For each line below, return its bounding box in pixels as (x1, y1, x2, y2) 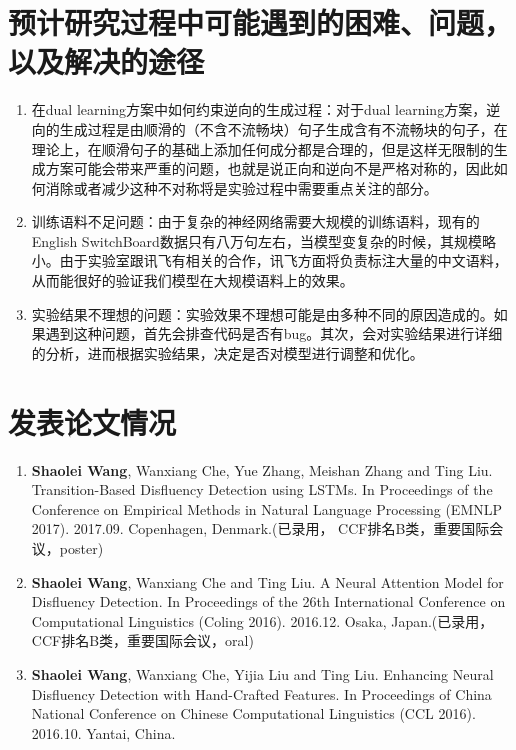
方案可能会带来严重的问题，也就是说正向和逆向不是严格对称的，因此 (45, 158, 494, 179)
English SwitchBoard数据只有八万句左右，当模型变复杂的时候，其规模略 (31, 230, 496, 251)
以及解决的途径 (8, 41, 205, 82)
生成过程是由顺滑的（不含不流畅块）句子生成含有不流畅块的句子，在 (59, 118, 508, 139)
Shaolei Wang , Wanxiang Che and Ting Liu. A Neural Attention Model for (31, 571, 504, 592)
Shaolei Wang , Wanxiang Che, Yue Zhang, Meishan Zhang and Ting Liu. (31, 459, 493, 480)
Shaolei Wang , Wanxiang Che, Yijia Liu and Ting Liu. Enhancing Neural (31, 663, 494, 684)
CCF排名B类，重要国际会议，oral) (31, 630, 254, 651)
